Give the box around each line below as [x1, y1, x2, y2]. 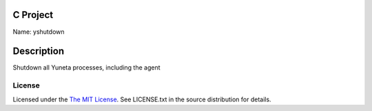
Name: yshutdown [12, 28, 65, 36]
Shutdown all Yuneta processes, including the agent [12, 63, 161, 72]
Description [12, 46, 65, 57]
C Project [12, 9, 54, 21]
